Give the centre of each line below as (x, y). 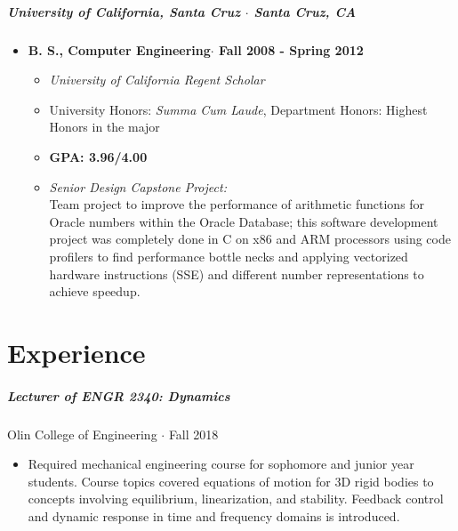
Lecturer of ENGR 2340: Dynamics (119, 395)
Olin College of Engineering (82, 434)
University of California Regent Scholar (157, 80)
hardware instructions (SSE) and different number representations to (237, 274)
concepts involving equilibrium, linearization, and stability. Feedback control (236, 499)
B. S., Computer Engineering (119, 49)
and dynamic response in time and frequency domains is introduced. (214, 516)
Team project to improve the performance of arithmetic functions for (237, 204)
